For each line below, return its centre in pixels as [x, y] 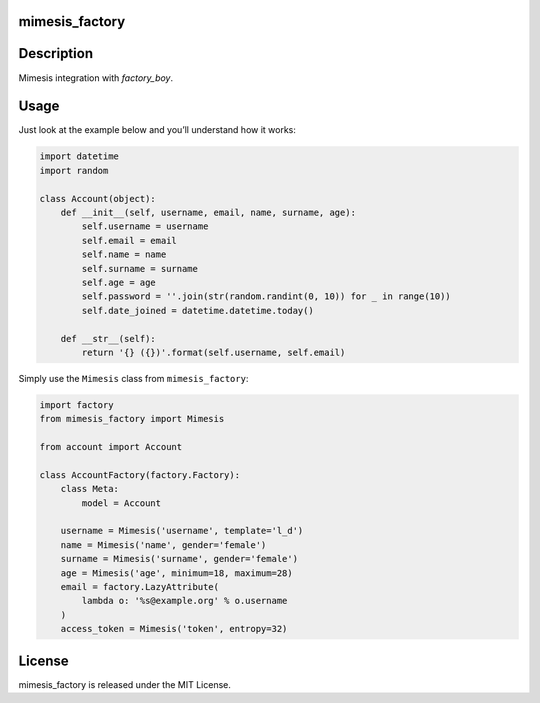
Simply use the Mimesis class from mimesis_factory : [133, 378]
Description [56, 53]
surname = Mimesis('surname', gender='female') [179, 559]
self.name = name [124, 254]
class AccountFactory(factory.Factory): [139, 474]
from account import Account [111, 447]
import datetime [79, 156]
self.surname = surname [140, 268]
